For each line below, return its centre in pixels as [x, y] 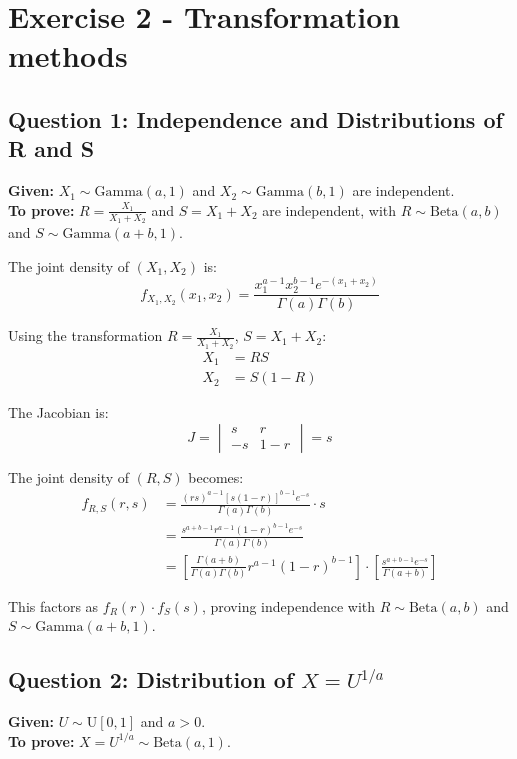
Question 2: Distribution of [151, 679]
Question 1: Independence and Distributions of [255, 118]
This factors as [53, 605]
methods [68, 55]
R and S [51, 148]
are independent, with [329, 209]
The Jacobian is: [58, 412]
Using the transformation [85, 335]
